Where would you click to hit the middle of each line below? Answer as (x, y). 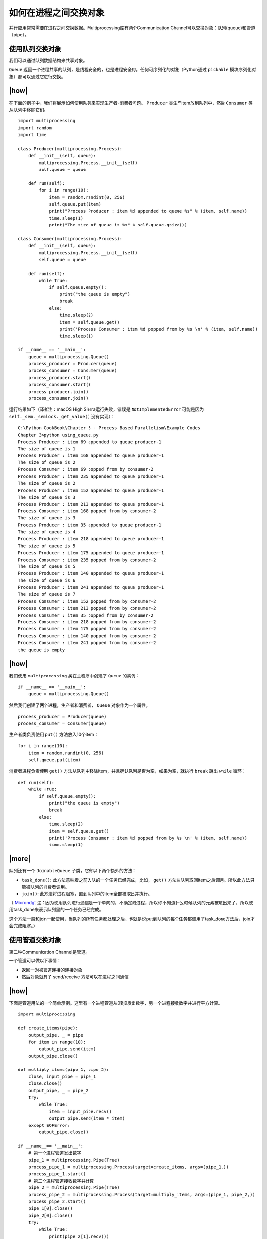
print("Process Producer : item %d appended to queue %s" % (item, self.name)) (148, 211)
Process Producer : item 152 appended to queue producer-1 (91, 490)
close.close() (45, 1084)
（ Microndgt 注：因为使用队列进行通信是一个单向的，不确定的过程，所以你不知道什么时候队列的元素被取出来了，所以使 (131, 902)
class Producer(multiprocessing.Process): (70, 148)
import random (35, 128)
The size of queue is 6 (47, 580)
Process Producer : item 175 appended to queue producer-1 (91, 553)
